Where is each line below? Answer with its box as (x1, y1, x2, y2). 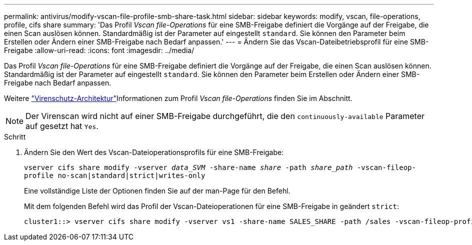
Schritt (4, 132, 26, 141)
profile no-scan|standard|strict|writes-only (24, 171, 205, 179)
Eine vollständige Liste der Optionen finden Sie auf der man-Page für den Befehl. (24, 186, 290, 195)
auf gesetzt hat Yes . (25, 121, 98, 131)
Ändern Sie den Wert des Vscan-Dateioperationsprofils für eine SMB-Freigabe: (24, 148, 284, 156)
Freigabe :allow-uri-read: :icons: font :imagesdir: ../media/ (4, 46, 194, 54)
